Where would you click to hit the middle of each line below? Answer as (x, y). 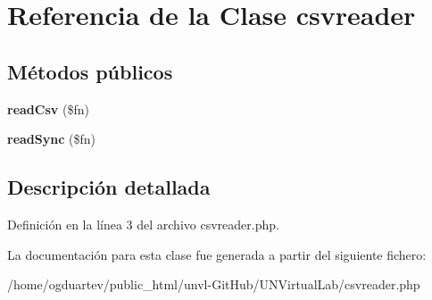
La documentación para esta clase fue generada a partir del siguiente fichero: (217, 254)
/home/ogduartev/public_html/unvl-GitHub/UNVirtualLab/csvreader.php (214, 284)
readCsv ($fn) (48, 108)
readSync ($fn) (51, 139)
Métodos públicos (90, 71)
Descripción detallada (109, 187)
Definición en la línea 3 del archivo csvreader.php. (143, 224)
